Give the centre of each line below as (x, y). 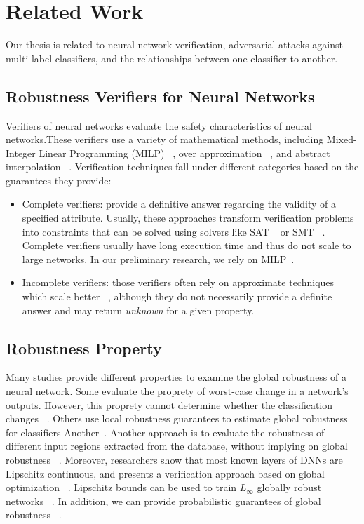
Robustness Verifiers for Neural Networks (160, 96)
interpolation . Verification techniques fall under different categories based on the (182, 167)
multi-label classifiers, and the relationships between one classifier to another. (172, 58)
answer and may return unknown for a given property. (138, 310)
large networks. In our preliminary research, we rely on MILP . (158, 258)
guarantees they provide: (59, 180)
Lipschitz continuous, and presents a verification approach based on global (165, 473)
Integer (21, 153)
